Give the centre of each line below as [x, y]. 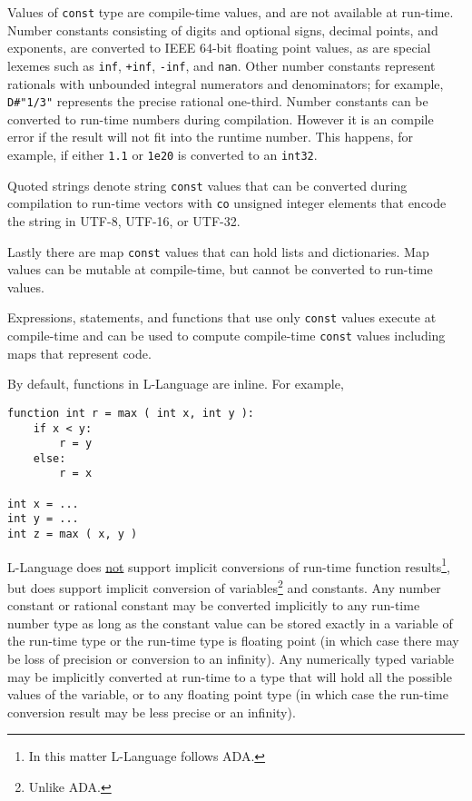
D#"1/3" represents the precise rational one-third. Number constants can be [218, 101]
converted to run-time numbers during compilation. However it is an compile [221, 119]
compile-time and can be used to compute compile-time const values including [226, 335]
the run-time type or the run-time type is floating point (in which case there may [233, 641]
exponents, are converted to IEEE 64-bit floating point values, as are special [219, 48]
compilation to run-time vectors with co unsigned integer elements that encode [227, 203]
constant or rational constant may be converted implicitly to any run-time [214, 605]
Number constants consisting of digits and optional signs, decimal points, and [223, 30]
